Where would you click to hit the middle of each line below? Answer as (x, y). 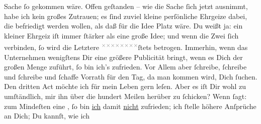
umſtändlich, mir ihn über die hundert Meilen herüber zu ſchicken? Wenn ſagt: (125, 96)
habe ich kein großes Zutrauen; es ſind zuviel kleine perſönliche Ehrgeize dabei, (126, 16)
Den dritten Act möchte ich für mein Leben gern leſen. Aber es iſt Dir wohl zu (125, 86)
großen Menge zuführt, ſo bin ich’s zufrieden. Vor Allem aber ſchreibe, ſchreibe (125, 67)
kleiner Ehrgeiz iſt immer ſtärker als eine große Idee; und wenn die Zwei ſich (121, 35)
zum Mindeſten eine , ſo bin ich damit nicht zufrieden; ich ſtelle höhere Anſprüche (130, 106)
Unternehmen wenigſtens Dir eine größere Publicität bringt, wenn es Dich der (123, 57)
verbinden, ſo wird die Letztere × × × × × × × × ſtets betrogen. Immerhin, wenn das (126, 46)
